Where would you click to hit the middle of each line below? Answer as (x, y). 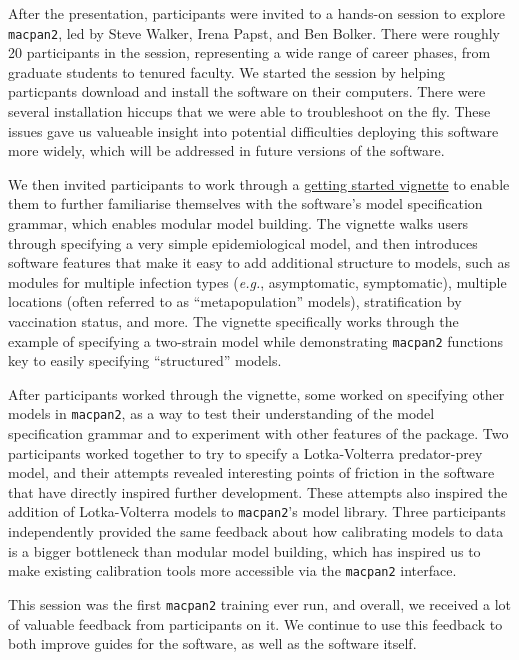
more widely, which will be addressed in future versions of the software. (226, 150)
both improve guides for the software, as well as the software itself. (212, 643)
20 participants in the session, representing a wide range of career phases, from (249, 52)
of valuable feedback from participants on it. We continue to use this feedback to (255, 623)
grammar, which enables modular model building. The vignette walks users (238, 223)
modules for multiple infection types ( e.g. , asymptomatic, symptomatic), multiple (257, 281)
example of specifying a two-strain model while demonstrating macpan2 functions (256, 340)
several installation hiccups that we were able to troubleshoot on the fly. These (249, 111)
